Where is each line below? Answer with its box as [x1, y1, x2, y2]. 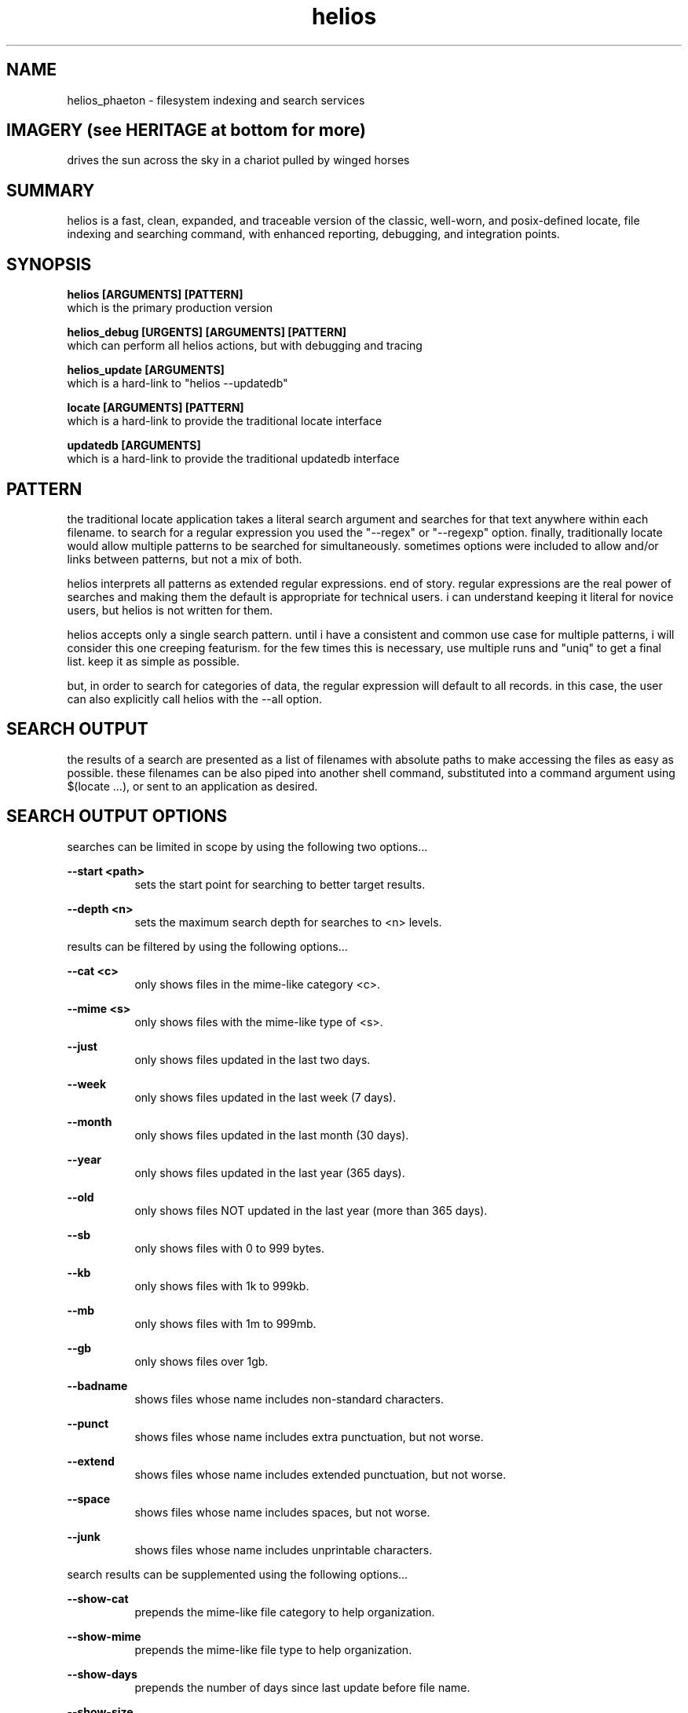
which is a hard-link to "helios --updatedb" [67, 376, 288, 391]
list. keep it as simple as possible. [67, 654, 240, 668]
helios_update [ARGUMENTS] [67, 363, 225, 377]
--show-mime [67, 1629, 141, 1643]
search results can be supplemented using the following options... [67, 1567, 408, 1581]
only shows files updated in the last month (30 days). [134, 1128, 409, 1142]
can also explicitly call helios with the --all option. [67, 691, 323, 706]
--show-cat [67, 1591, 129, 1605]
